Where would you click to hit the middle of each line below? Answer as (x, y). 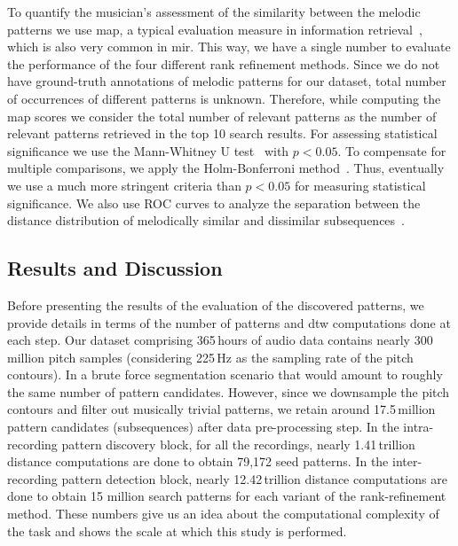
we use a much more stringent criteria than (124, 185)
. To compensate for (392, 150)
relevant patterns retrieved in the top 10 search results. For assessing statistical (222, 133)
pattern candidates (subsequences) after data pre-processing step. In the (203, 427)
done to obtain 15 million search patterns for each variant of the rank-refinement (227, 496)
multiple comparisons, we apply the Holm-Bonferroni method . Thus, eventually (226, 168)
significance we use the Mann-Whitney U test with (148, 150)
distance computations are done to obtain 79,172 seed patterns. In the (198, 461)
